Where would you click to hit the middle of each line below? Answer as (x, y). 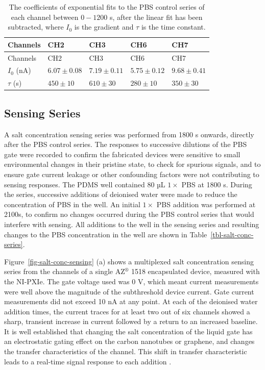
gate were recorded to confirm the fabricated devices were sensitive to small (122, 154)
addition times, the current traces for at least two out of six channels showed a (127, 311)
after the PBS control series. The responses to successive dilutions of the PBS (126, 144)
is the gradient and (104, 27)
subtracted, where (36, 27)
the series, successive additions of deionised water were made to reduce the (121, 194)
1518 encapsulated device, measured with (195, 271)
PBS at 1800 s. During (217, 184)
